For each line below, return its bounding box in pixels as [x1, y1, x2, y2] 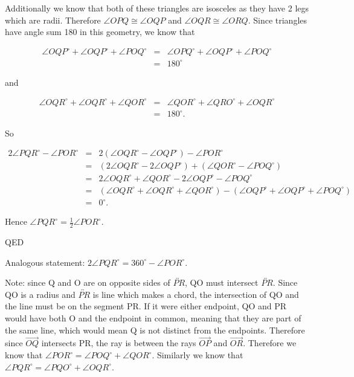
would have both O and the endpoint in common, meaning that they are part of [5, 312, 301, 324]
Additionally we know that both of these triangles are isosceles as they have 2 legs [5, 2, 309, 14]
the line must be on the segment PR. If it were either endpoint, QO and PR [5, 300, 287, 312]
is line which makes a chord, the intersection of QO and [92, 288, 299, 300]
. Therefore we [243, 337, 297, 349]
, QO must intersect [185, 276, 259, 289]
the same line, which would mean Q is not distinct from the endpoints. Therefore [5, 323, 305, 336]
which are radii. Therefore [5, 13, 101, 26]
